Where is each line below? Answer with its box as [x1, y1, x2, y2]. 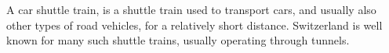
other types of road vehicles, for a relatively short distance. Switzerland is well [6, 16, 383, 33]
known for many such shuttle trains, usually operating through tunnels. [6, 32, 350, 48]
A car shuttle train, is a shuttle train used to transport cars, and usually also [6, 2, 376, 17]
